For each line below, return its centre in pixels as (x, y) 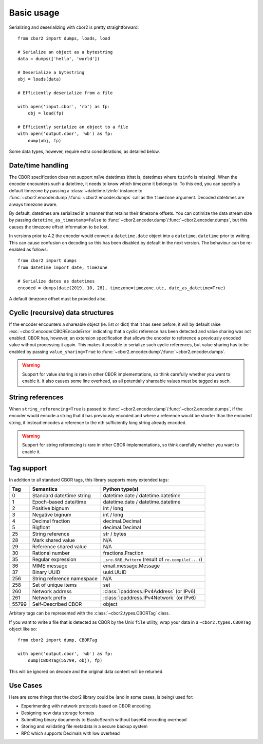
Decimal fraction (51, 521)
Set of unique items (54, 585)
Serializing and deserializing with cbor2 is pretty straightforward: (74, 27)
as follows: (37, 249)
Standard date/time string (61, 496)
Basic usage (34, 13)
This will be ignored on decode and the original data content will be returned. (86, 671)
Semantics (45, 489)
